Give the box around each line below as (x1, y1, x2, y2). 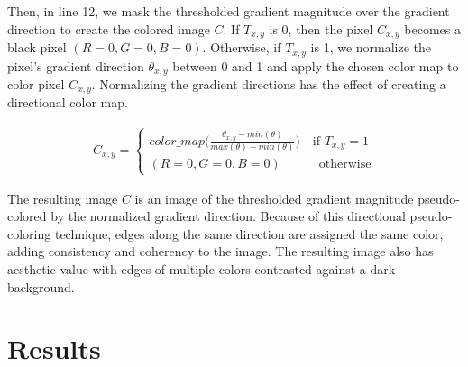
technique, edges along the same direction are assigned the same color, (54, 224, 444, 243)
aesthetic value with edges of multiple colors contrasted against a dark (7, 260, 396, 279)
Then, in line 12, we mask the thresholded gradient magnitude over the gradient (7, 2, 450, 20)
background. (7, 277, 75, 296)
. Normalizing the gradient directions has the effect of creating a (91, 74, 446, 93)
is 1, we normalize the (310, 38, 432, 57)
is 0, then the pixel (269, 19, 373, 38)
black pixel (7, 38, 67, 57)
